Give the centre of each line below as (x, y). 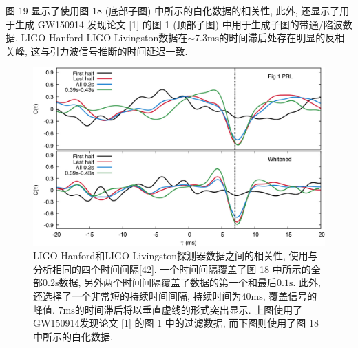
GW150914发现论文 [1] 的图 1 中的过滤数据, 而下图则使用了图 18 (176, 323)
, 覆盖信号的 (290, 295)
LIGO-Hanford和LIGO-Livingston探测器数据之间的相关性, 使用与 (176, 255)
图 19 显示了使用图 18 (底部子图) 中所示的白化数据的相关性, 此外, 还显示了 (173, 10)
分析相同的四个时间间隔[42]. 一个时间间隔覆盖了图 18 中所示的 (172, 269)
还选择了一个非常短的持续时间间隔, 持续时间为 (137, 295)
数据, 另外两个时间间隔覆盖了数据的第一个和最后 (168, 282)
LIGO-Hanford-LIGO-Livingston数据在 (104, 37)
